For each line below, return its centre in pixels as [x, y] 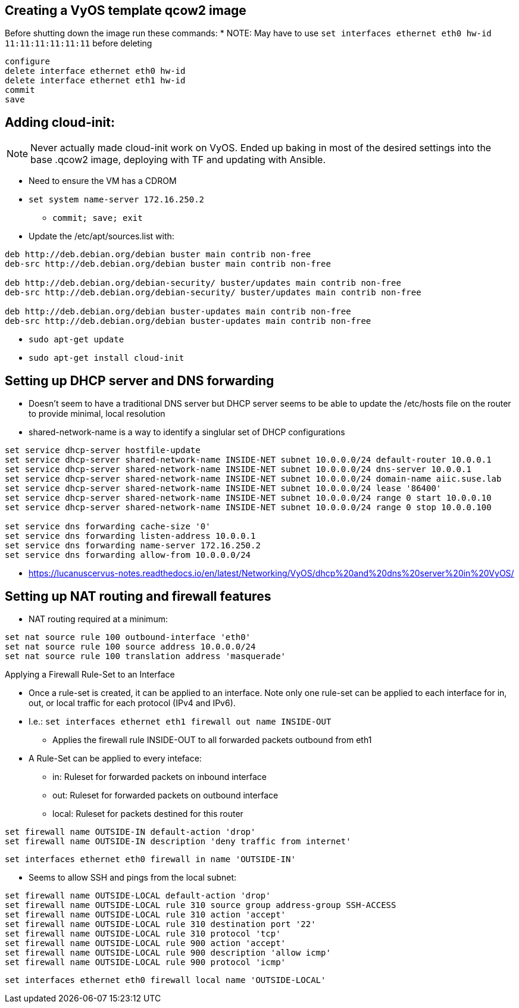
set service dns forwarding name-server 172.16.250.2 [133, 546]
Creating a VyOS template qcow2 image [126, 10]
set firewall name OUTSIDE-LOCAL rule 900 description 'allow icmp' [168, 952]
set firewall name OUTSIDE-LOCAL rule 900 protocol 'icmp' [146, 962]
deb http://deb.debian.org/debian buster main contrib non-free [158, 255]
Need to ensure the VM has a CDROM [103, 181]
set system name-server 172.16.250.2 [117, 200]
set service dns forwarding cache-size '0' [108, 527]
